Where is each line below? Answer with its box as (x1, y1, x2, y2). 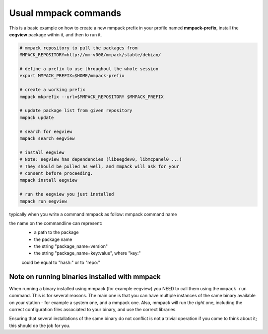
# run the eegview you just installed (19, 192, 114, 197)
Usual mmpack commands (9, 7, 122, 18)
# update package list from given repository (19, 108, 133, 113)
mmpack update (19, 114, 54, 120)
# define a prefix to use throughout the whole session (19, 66, 159, 72)
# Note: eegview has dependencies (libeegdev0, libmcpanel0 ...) (19, 157, 182, 162)
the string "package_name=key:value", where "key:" (34, 250, 141, 256)
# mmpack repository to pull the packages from (19, 45, 137, 51)
